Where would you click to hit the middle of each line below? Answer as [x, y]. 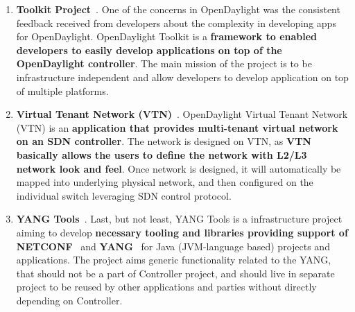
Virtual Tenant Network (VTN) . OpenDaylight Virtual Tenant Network [182, 114]
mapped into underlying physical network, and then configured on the [165, 182]
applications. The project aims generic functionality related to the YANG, [174, 260]
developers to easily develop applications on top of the [149, 50]
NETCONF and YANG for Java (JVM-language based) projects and [173, 246]
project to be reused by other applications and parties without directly [166, 287]
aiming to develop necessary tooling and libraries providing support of [182, 232]
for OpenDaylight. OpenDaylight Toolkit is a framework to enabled [167, 36]
